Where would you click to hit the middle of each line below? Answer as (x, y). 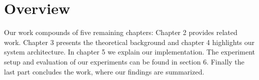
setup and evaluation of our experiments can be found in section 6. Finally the (124, 61)
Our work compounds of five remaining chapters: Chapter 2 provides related (121, 32)
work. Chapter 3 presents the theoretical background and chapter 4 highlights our (129, 42)
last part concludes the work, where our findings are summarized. (104, 71)
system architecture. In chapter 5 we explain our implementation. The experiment (129, 52)
